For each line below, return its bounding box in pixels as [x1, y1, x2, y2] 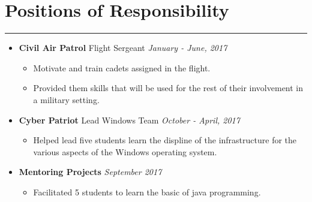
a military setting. [33, 93, 100, 105]
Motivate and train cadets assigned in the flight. [33, 61, 211, 74]
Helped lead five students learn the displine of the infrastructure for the [33, 134, 297, 146]
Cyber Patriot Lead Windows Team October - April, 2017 [19, 113, 240, 126]
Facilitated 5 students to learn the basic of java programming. [33, 185, 261, 198]
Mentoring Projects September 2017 [19, 165, 162, 178]
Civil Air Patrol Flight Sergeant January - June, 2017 [19, 41, 227, 54]
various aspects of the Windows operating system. [33, 145, 217, 158]
